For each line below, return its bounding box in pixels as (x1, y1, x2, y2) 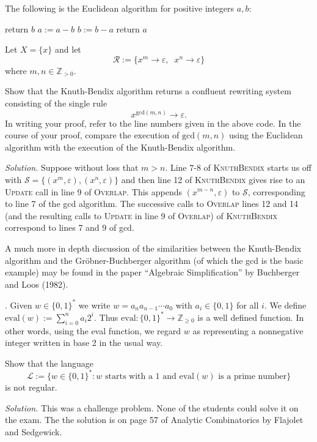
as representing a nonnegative (192, 324, 304, 337)
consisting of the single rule (5, 96, 107, 109)
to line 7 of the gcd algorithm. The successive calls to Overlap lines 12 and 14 (5, 197, 299, 210)
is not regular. (5, 380, 57, 393)
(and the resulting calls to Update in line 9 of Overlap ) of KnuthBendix (5, 209, 277, 222)
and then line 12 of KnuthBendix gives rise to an (121, 173, 305, 185)
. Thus (94, 310, 118, 323)
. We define (264, 298, 307, 311)
